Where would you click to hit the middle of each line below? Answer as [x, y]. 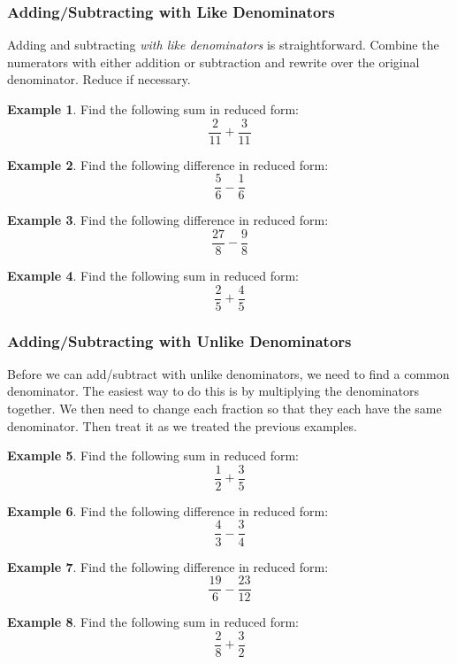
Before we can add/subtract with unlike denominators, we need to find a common [228, 373]
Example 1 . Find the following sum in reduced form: [153, 109]
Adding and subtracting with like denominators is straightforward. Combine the [223, 45]
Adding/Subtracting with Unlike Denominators [179, 340]
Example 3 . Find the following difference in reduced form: [168, 220]
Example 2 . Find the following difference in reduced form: [168, 164]
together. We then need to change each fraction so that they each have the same [225, 409]
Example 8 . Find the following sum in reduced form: [153, 622]
